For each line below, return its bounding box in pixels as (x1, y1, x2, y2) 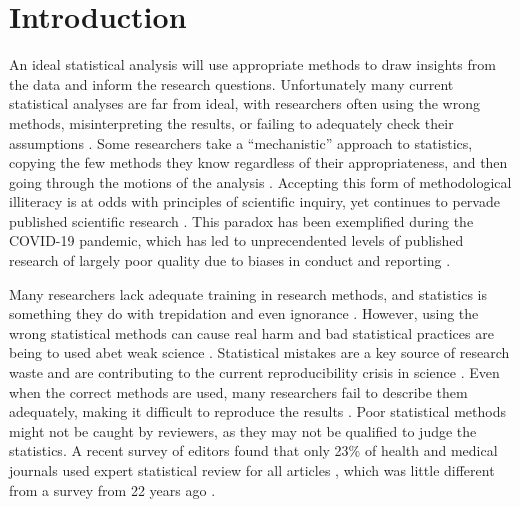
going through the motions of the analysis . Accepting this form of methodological (9, 171, 512, 192)
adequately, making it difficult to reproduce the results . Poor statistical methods (9, 401, 506, 422)
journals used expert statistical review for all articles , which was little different (9, 460, 495, 480)
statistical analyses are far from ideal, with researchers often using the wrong (9, 93, 480, 114)
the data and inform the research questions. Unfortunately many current (9, 73, 454, 94)
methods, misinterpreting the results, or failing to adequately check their (9, 112, 454, 133)
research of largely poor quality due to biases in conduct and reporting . (9, 250, 451, 271)
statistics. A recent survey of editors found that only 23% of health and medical (9, 440, 498, 461)
